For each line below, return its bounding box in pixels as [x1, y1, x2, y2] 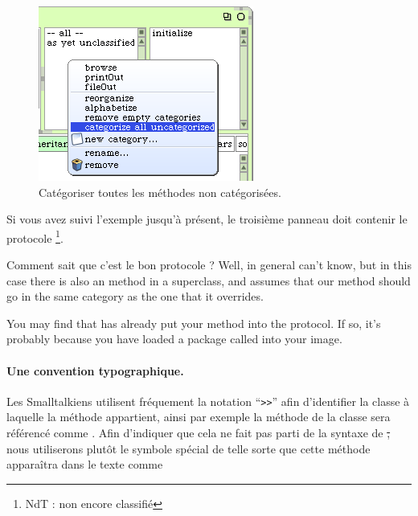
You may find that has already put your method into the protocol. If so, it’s [6, 314, 381, 331]
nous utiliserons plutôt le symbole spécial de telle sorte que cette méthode [6, 440, 371, 457]
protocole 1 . [6, 227, 64, 246]
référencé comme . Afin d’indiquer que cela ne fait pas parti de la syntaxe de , [6, 424, 391, 441]
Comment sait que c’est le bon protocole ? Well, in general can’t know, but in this [6, 256, 412, 273]
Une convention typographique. [6, 362, 184, 379]
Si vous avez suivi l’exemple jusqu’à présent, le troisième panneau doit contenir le [6, 211, 408, 227]
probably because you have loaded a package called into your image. [6, 330, 342, 347]
